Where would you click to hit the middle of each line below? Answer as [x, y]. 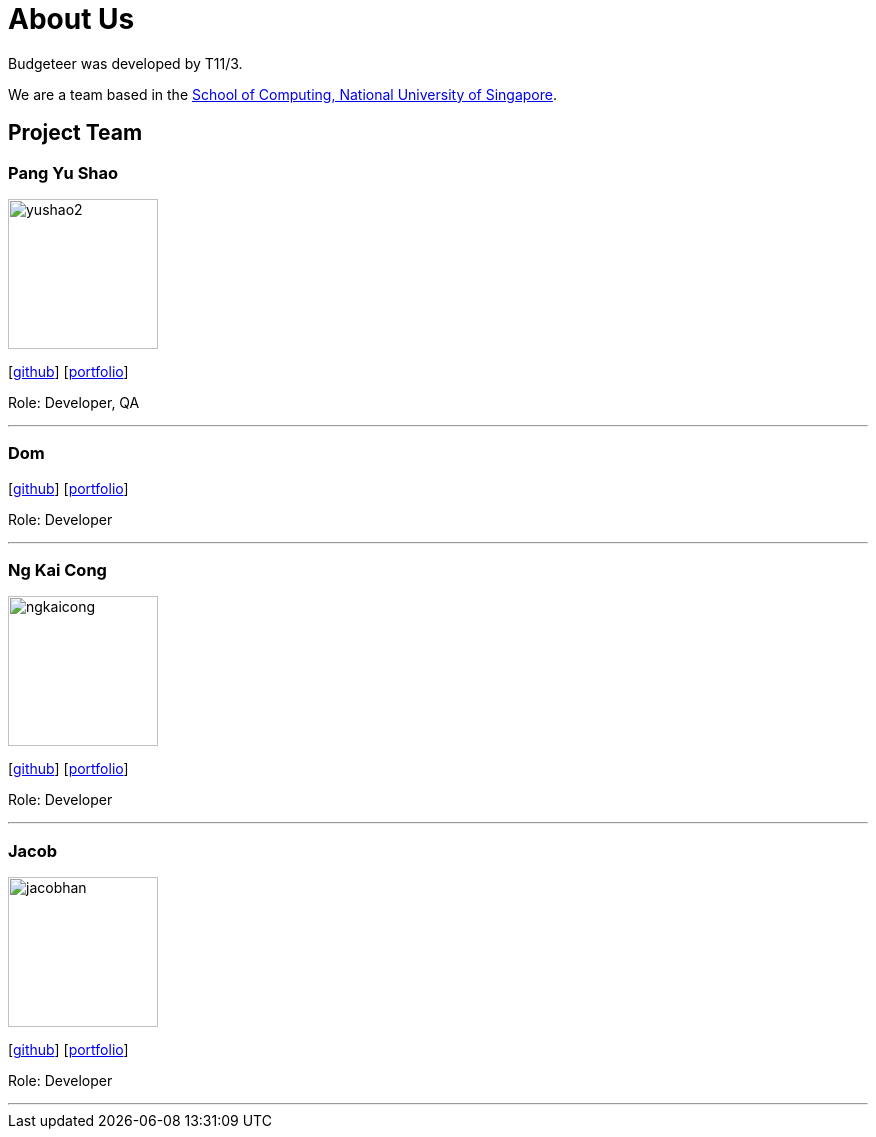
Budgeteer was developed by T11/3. [125, 63]
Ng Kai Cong [57, 570]
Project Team [75, 133]
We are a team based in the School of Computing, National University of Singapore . [283, 94]
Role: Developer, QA [74, 402]
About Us [71, 19]
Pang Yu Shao [63, 172]
